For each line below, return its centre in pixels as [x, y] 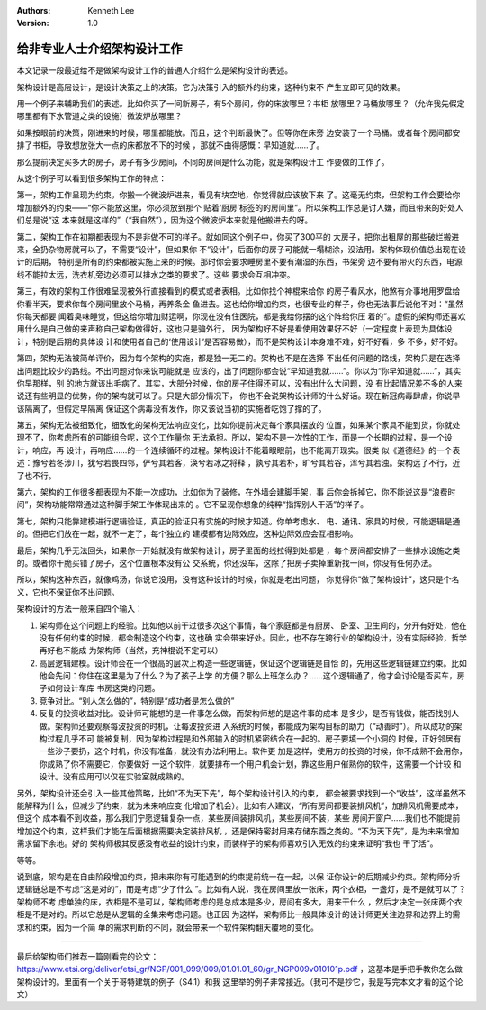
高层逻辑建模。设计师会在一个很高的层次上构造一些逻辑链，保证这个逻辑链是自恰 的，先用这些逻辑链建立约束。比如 [253, 663]
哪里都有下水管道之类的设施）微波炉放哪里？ [99, 116]
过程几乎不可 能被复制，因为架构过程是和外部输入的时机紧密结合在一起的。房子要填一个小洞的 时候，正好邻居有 [254, 739]
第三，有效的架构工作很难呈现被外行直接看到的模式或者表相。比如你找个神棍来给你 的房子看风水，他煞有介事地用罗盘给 [238, 291]
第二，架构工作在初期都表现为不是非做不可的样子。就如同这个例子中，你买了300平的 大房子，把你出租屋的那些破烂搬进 [238, 237]
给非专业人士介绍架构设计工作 [99, 49]
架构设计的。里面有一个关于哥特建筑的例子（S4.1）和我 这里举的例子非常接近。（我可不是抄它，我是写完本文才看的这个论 [240, 981]
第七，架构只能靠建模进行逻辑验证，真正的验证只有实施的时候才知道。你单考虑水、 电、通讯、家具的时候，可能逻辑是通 [238, 521]
